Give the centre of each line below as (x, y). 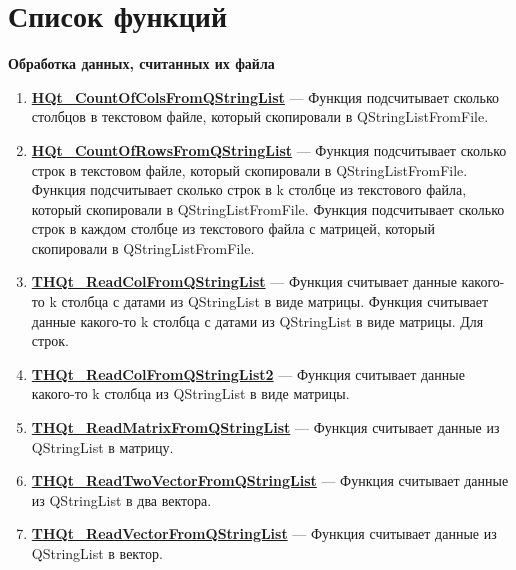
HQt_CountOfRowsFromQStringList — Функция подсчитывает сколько (269, 149)
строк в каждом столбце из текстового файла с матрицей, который (233, 228)
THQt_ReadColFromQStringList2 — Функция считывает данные (248, 373)
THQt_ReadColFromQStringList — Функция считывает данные (244, 281)
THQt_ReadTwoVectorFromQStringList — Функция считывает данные (270, 480)
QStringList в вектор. (97, 553)
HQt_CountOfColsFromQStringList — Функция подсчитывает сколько (265, 96)
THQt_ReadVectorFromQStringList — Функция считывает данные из (264, 533)
